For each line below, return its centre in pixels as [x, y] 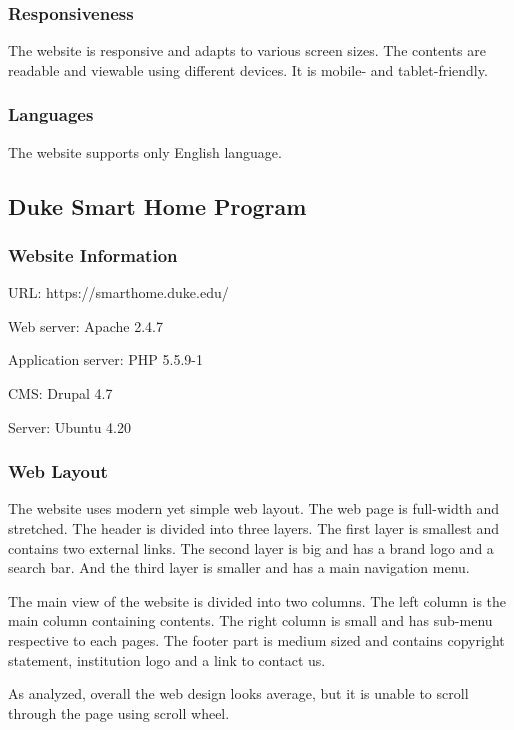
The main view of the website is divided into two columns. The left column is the [257, 600]
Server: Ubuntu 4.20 [69, 426]
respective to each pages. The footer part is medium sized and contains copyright [256, 639]
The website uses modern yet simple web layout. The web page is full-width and [254, 508]
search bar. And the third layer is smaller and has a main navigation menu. [239, 567]
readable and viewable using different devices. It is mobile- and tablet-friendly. [248, 69]
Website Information [93, 254]
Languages [51, 114]
